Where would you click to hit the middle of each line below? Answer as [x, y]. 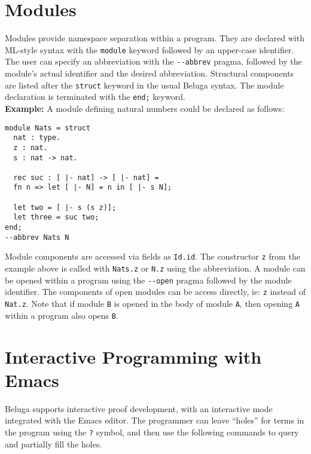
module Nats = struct [48, 128]
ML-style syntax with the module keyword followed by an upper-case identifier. [150, 49]
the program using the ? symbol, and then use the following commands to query [152, 432]
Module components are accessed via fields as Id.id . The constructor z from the [153, 256]
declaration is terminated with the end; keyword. [95, 97]
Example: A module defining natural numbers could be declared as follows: [145, 108]
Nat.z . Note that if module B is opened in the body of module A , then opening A [152, 304]
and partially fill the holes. [54, 444]
